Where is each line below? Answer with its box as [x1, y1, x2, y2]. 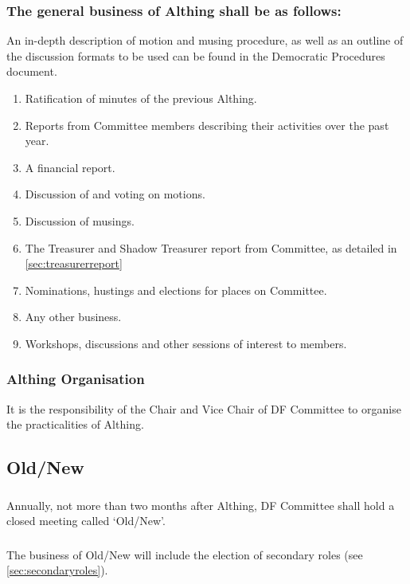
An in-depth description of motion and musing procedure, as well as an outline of [6, 32, 404, 49]
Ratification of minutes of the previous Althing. [25, 90, 257, 106]
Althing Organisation [6, 369, 145, 389]
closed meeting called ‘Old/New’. [6, 512, 166, 529]
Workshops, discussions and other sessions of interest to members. [25, 335, 347, 351]
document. [6, 63, 57, 80]
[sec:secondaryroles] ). [6, 562, 108, 578]
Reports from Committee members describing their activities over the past [25, 116, 389, 133]
